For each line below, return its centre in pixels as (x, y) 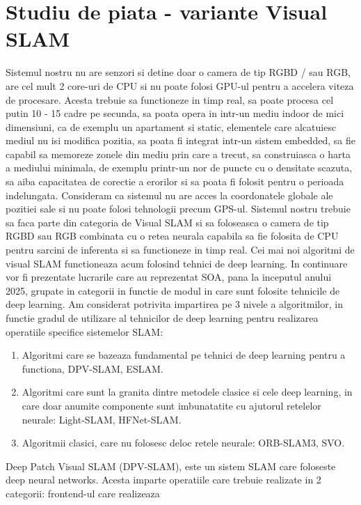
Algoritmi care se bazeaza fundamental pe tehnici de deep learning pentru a (184, 355)
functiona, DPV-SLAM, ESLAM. (93, 368)
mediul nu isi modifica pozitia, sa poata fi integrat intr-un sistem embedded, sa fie (180, 140)
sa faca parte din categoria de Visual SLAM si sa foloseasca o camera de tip (167, 222)
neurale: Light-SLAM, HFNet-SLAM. (102, 419)
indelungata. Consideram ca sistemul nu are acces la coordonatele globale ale (169, 195)
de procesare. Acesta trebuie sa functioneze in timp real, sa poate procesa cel (170, 99)
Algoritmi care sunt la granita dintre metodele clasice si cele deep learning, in (187, 392)
